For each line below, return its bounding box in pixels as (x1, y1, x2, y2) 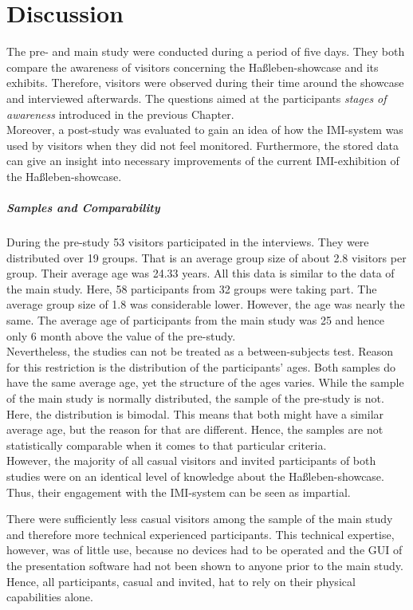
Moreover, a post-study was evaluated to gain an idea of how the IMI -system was (6, 121, 403, 138)
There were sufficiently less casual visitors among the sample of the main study (6, 510, 393, 527)
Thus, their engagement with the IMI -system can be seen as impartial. (6, 483, 351, 500)
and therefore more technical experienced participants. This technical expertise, (6, 525, 395, 542)
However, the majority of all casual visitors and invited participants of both (6, 452, 376, 469)
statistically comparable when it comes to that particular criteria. (6, 436, 327, 453)
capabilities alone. (6, 588, 93, 605)
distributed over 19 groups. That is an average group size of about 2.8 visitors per (6, 249, 407, 266)
